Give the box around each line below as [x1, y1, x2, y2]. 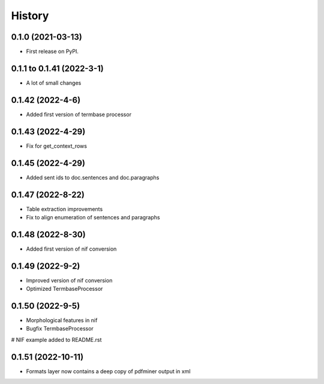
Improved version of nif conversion [26, 276, 113, 284]
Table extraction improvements [26, 205, 103, 213]
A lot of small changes [26, 79, 82, 87]
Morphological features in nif [26, 317, 98, 324]
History [11, 9, 49, 22]
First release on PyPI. [26, 48, 79, 55]
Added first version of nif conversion [26, 245, 117, 252]
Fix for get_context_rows [26, 142, 87, 150]
